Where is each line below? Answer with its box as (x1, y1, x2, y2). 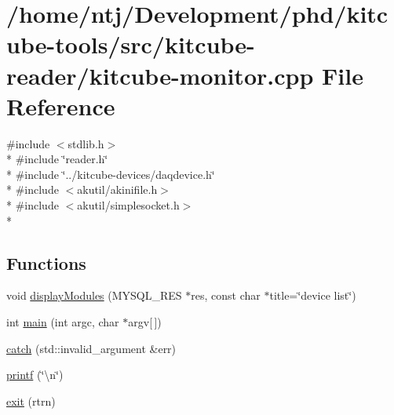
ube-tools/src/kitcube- (6, 28, 255, 60)
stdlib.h (67, 135, 104, 151)
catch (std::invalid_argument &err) (6, 340, 177, 356)
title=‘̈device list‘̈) (269, 287, 356, 304)
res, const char (191, 287, 261, 304)
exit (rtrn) (6, 392, 56, 409)
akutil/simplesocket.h (77, 197, 180, 213)
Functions (6, 250, 86, 275)
